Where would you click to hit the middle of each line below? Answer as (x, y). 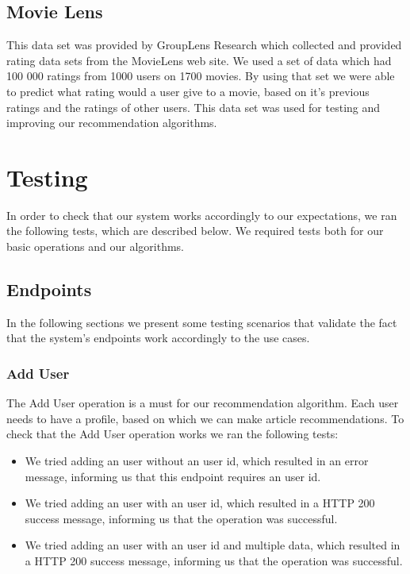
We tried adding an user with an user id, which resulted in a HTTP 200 (200, 503)
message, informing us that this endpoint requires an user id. (173, 476)
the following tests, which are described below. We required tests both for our (195, 231)
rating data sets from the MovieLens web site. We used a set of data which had (199, 60)
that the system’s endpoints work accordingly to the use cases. (158, 338)
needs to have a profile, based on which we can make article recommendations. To (205, 418)
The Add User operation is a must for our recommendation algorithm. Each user (203, 403)
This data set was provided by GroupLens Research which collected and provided (204, 45)
